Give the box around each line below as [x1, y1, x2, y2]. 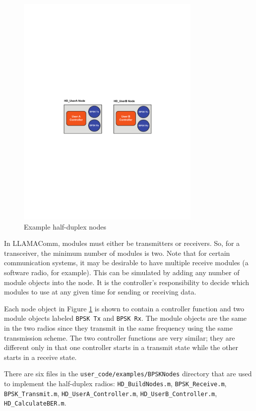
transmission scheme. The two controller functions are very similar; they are [4, 332, 235, 343]
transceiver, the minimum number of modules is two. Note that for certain [4, 247, 230, 258]
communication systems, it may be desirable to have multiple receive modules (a [4, 257, 249, 268]
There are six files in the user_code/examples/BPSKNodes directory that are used [4, 368, 252, 379]
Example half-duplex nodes [24, 221, 106, 232]
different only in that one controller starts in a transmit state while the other [4, 342, 238, 352]
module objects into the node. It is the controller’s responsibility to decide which [4, 277, 250, 287]
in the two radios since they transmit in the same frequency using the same [4, 322, 233, 333]
